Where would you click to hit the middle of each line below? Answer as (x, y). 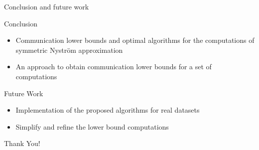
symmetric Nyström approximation (69, 50)
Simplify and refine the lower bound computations (92, 126)
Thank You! (22, 143)
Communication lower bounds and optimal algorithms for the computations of (135, 40)
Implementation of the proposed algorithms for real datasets (108, 110)
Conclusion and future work (47, 6)
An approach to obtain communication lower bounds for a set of (114, 67)
